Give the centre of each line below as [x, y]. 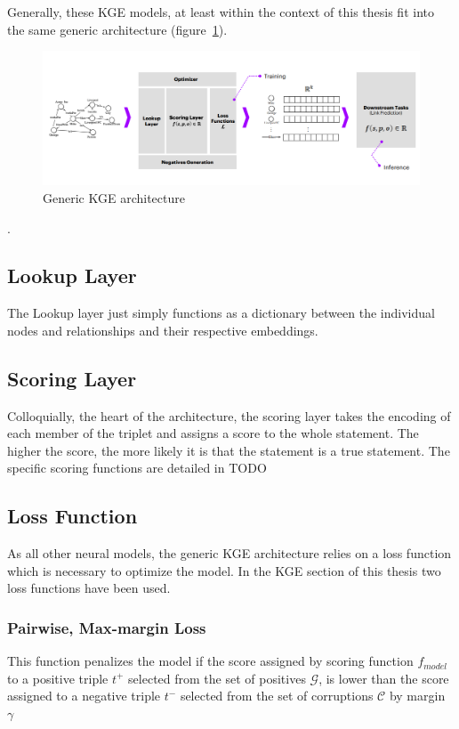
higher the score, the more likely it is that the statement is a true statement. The [229, 450]
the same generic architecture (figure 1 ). [117, 29]
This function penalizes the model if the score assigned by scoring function [210, 661]
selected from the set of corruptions [277, 696]
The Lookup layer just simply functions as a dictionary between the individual [221, 313]
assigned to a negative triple [84, 696]
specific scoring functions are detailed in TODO [137, 468]
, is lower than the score [384, 678]
